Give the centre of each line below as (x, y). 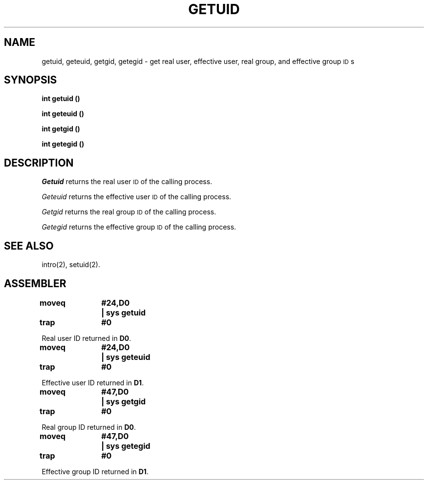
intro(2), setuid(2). (71, 265)
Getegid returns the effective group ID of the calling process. (139, 227)
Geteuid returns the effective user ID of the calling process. (137, 197)
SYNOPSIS (31, 80)
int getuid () (61, 99)
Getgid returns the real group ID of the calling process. (129, 212)
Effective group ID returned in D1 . (95, 471)
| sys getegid (126, 446)
